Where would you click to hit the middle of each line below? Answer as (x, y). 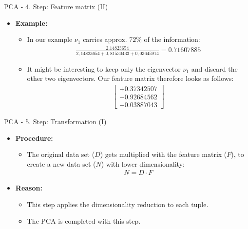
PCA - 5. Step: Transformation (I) (55, 121)
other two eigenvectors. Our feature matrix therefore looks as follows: (130, 78)
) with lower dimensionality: (143, 163)
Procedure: (34, 138)
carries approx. (105, 39)
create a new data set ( (61, 163)
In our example (50, 39)
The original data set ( (61, 154)
